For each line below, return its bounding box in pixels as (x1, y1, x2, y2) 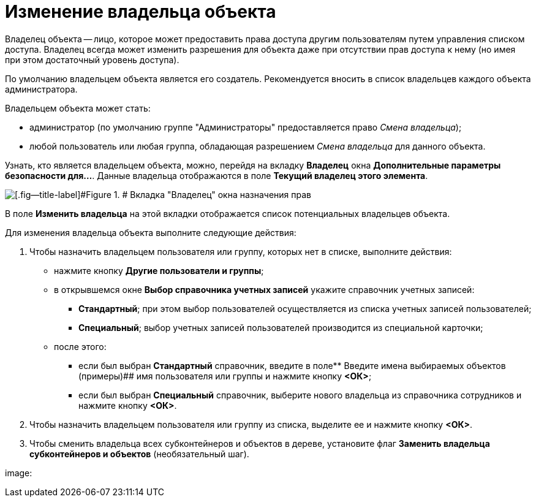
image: (5, 467, 32, 478)
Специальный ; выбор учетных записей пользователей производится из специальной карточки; (78, 322, 483, 333)
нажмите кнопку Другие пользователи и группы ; (54, 265, 264, 276)
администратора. (5, 83, 78, 94)
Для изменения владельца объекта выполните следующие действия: (5, 227, 296, 238)
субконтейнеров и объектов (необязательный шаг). (29, 448, 249, 459)
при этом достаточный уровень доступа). (5, 54, 179, 65)
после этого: (54, 341, 107, 352)
